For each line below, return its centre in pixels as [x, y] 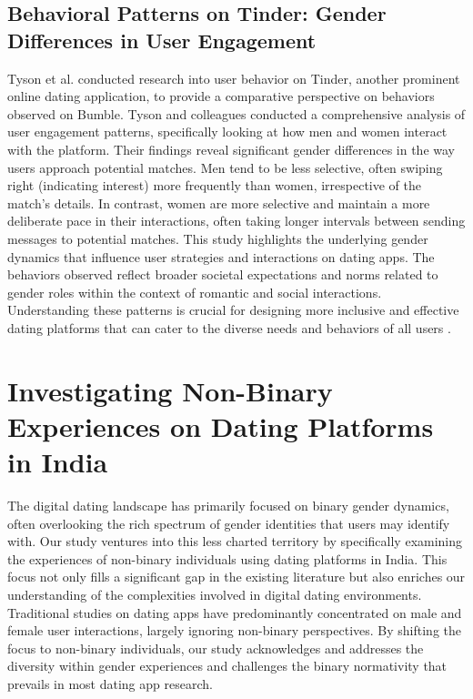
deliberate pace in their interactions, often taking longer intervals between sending [236, 221]
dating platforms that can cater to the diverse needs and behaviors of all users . [229, 327]
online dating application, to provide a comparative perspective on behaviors [221, 96]
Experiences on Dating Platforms [221, 425]
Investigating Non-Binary [170, 390]
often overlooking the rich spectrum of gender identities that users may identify [229, 523]
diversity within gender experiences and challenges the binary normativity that [227, 666]
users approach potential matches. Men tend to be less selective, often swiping [225, 167]
